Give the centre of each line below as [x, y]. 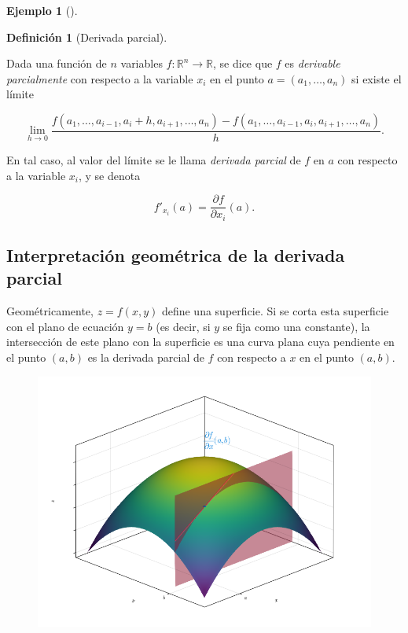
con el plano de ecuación [65, 326]
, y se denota [109, 175]
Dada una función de [57, 63]
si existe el [377, 78]
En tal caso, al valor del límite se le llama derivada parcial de [154, 160]
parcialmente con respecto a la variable [100, 78]
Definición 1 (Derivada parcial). [87, 37]
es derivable [312, 63]
